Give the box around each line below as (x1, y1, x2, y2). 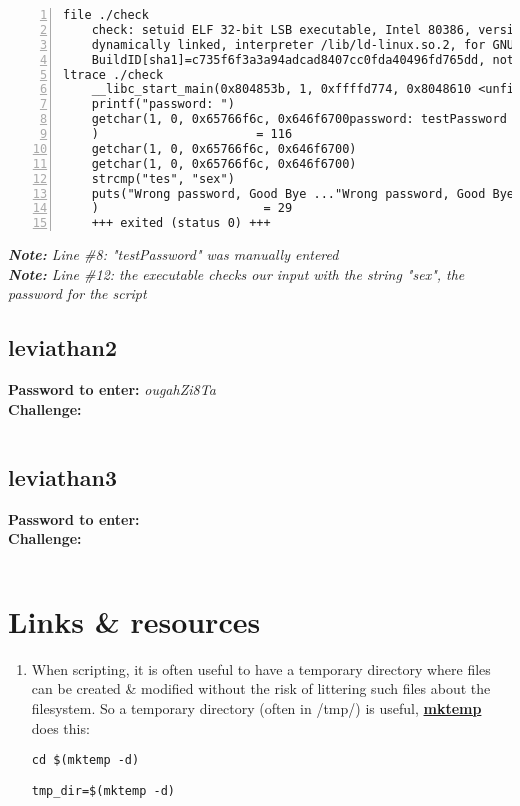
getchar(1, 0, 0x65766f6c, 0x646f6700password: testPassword (91, 112, 507, 127)
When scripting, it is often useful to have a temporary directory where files (31, 658, 491, 679)
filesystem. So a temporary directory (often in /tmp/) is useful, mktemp (31, 698, 482, 718)
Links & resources (8, 600, 261, 641)
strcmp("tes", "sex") (91, 171, 235, 186)
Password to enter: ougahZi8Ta (8, 379, 216, 400)
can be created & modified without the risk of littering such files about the (31, 678, 491, 699)
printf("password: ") (91, 97, 235, 112)
